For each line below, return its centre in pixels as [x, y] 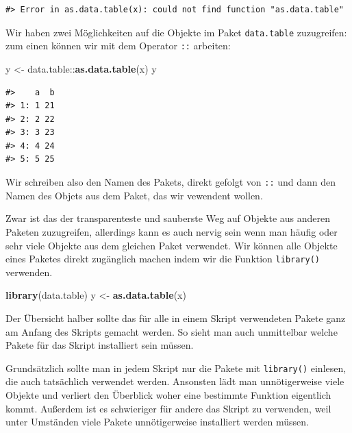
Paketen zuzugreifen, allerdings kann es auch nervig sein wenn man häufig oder [172, 231]
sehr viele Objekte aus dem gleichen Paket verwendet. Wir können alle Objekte [172, 245]
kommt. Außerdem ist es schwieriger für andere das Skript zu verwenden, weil [168, 408]
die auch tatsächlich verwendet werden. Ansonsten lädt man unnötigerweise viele [175, 381]
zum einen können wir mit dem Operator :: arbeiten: [118, 46]
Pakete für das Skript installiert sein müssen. [100, 345]
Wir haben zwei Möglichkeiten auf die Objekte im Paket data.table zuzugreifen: [176, 32]
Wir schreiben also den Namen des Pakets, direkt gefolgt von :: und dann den [171, 182]
